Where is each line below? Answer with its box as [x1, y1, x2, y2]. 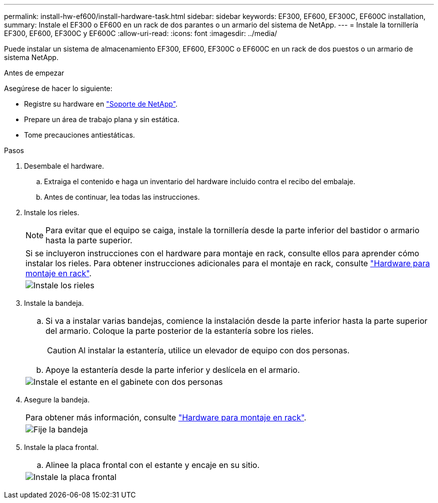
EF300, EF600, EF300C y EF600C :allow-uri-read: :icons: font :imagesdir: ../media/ [4, 29, 277, 38]
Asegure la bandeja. [24, 395, 90, 404]
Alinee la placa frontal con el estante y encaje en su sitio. [45, 460, 259, 470]
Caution [47, 345, 76, 355]
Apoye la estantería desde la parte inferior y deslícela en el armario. [45, 365, 300, 375]
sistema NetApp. [4, 53, 58, 62]
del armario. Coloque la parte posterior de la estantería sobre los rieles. [45, 326, 314, 336]
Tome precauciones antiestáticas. [24, 131, 135, 139]
